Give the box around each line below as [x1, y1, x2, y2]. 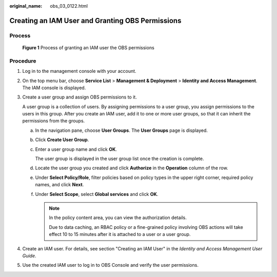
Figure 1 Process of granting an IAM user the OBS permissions [22, 44, 155, 51]
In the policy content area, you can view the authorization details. [49, 214, 187, 221]
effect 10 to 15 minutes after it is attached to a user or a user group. [49, 231, 191, 238]
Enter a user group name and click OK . [35, 146, 117, 152]
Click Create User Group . [35, 136, 89, 143]
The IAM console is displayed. [22, 85, 86, 91]
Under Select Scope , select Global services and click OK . [35, 191, 159, 197]
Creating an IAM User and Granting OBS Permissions [9, 16, 182, 25]
